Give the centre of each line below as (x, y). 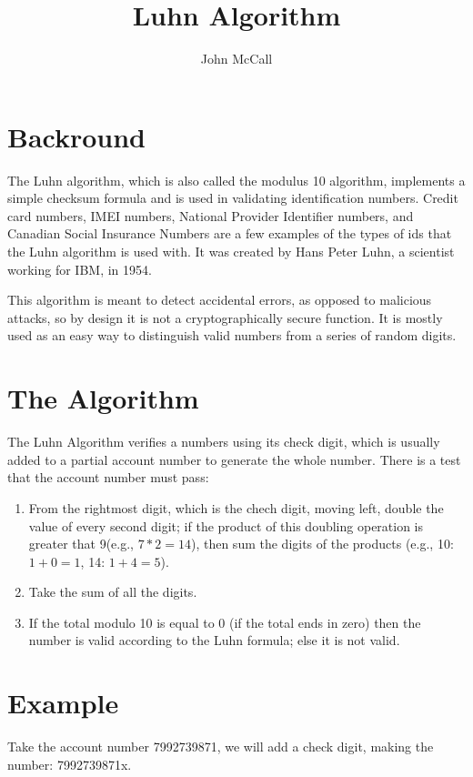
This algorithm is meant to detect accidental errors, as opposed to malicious (220, 300)
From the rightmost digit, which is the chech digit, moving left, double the (236, 507)
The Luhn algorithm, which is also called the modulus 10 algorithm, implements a (236, 180)
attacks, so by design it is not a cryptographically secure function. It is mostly (225, 317)
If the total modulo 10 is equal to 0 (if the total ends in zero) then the (225, 622)
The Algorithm (103, 398)
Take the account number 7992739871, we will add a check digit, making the (221, 747)
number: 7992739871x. (70, 764)
